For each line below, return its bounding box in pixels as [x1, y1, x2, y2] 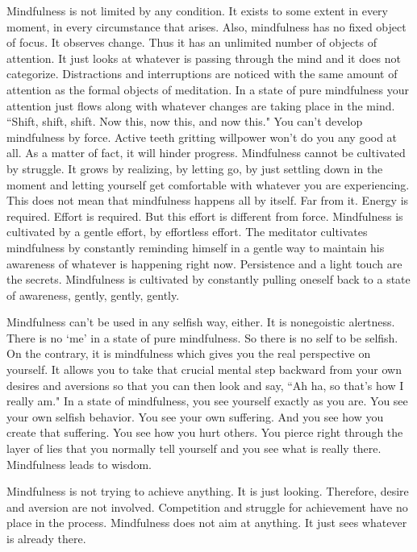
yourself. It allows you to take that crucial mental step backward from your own [6, 361, 402, 378]
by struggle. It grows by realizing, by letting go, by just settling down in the [6, 160, 383, 176]
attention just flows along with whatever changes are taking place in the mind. [6, 97, 395, 114]
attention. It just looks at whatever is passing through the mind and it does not [6, 49, 402, 66]
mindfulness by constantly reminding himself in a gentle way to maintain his [6, 239, 385, 255]
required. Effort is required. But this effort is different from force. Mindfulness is [6, 207, 403, 224]
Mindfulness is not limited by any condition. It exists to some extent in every [6, 2, 388, 19]
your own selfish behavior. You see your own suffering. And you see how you [6, 408, 384, 425]
